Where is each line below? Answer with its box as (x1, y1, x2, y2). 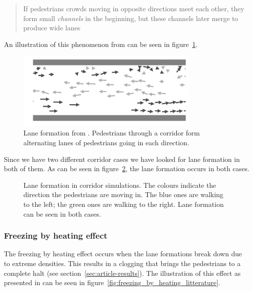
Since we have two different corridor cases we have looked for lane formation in (4, 154, 240, 164)
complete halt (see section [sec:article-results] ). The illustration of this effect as (4, 268, 241, 278)
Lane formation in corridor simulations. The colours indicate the (23, 179, 216, 190)
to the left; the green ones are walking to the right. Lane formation (23, 199, 224, 209)
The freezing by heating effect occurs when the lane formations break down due (4, 248, 242, 259)
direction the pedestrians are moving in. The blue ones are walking (23, 189, 224, 200)
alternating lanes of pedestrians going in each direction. (23, 137, 190, 147)
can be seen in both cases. (23, 208, 101, 219)
